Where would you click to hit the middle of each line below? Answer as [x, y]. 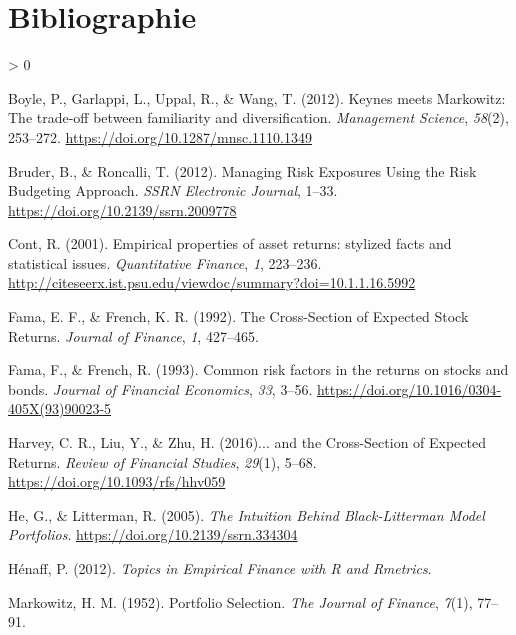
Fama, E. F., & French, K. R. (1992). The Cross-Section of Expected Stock [238, 316]
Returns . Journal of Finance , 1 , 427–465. [133, 335]
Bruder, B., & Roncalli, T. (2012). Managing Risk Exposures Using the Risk [242, 170]
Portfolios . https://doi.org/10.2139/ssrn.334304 [153, 534]
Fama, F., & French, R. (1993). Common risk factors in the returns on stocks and [258, 369]
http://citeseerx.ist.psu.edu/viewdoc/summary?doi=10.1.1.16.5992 [212, 282]
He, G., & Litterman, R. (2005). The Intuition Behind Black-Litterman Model [246, 514]
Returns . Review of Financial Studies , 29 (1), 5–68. [162, 461]
